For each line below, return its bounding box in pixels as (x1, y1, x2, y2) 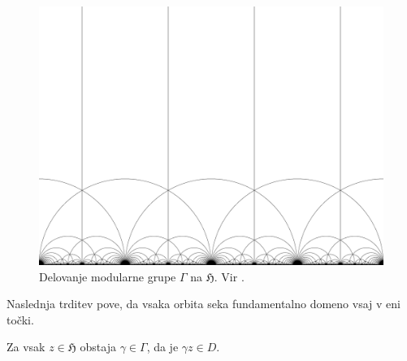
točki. (6, 311, 34, 328)
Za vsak (6, 338, 45, 355)
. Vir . (214, 267, 245, 285)
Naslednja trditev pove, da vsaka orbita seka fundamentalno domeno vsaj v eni (6, 295, 401, 312)
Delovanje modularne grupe (39, 267, 176, 285)
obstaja (80, 338, 116, 355)
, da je (146, 338, 179, 355)
